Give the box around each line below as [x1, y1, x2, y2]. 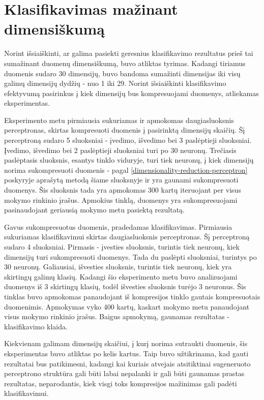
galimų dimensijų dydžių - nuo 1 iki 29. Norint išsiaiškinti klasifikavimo [4, 78, 226, 88]
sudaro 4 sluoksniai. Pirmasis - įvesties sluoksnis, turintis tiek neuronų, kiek [4, 241, 240, 252]
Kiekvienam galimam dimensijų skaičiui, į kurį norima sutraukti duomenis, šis [4, 338, 248, 349]
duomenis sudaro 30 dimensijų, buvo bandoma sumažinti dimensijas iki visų [4, 68, 241, 78]
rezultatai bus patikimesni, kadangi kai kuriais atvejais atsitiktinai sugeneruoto [4, 358, 251, 368]
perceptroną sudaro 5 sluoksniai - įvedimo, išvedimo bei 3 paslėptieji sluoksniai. [4, 135, 252, 145]
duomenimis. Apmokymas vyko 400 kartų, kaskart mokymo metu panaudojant [4, 301, 250, 312]
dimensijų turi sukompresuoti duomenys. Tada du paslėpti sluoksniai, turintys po [4, 251, 257, 262]
